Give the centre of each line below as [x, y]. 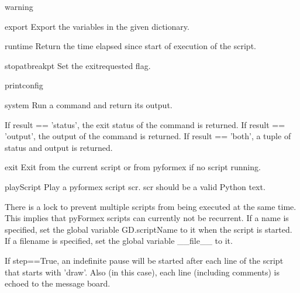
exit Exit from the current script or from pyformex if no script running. [133, 167]
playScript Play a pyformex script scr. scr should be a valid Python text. [135, 186]
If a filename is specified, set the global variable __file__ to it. [119, 241]
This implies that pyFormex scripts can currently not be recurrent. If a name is [147, 218]
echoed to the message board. [58, 283]
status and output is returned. [59, 147]
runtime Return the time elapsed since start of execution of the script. [130, 46]
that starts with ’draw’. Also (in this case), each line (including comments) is [142, 272]
